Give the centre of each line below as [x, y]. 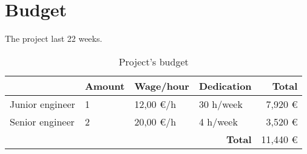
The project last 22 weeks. [54, 38]
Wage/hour [162, 85]
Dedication [225, 85]
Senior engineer [42, 121]
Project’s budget [153, 61]
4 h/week [218, 121]
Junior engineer [42, 104]
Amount [105, 85]
